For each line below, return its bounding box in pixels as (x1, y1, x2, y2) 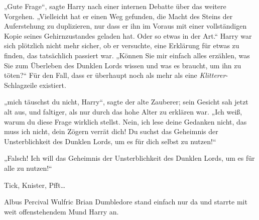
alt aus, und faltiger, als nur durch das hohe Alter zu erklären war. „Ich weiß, (4, 106, 242, 117)
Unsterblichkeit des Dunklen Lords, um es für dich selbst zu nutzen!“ (4, 136, 216, 146)
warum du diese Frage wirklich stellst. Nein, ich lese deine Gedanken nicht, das (4, 116, 247, 127)
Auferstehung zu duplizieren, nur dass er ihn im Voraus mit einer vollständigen (4, 21, 247, 31)
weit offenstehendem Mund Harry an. (4, 206, 119, 216)
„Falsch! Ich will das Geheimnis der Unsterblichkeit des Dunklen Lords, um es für (4, 153, 255, 163)
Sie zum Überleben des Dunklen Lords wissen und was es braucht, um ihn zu (4, 60, 241, 70)
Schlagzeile (4, 79, 37, 90)
